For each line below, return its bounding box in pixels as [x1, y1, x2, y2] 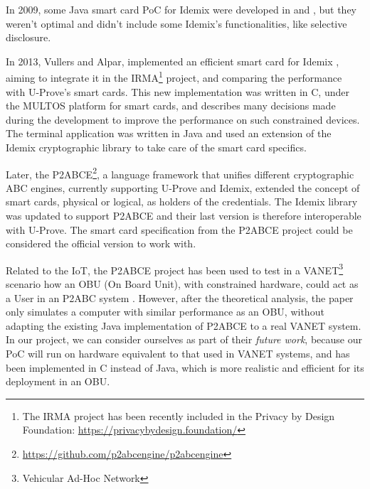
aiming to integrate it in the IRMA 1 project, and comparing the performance [6, 68, 342, 85]
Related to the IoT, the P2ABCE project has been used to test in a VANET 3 [6, 260, 344, 277]
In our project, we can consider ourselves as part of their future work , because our [6, 332, 362, 347]
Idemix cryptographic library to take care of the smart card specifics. [6, 140, 307, 154]
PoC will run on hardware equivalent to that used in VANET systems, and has [6, 346, 350, 361]
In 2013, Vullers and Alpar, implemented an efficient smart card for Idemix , [6, 53, 339, 68]
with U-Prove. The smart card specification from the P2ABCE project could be [6, 222, 353, 237]
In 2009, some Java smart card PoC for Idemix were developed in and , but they [6, 2, 357, 16]
